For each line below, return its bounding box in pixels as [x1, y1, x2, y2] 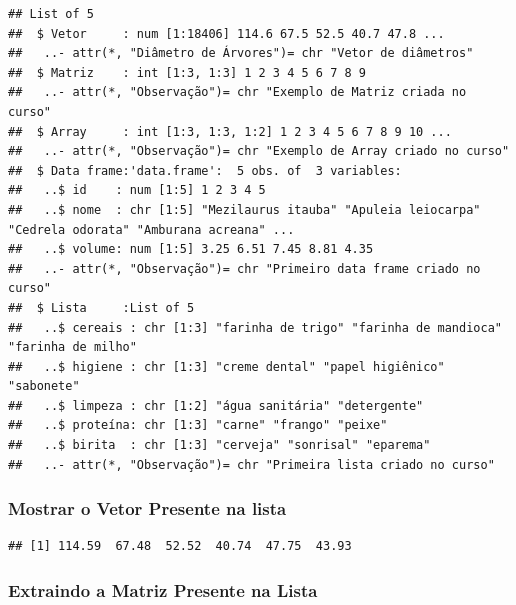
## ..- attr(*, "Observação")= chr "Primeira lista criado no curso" [8, 457, 495, 472]
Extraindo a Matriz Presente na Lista [8, 577, 318, 602]
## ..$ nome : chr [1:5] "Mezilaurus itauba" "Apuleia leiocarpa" [8, 202, 481, 217]
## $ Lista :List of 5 [8, 300, 195, 315]
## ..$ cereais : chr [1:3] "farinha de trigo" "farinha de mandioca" [8, 320, 502, 335]
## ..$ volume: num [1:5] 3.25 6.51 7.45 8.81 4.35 [8, 242, 374, 257]
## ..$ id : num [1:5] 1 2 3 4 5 [8, 183, 266, 198]
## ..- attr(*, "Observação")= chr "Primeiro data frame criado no [8, 261, 481, 276]
